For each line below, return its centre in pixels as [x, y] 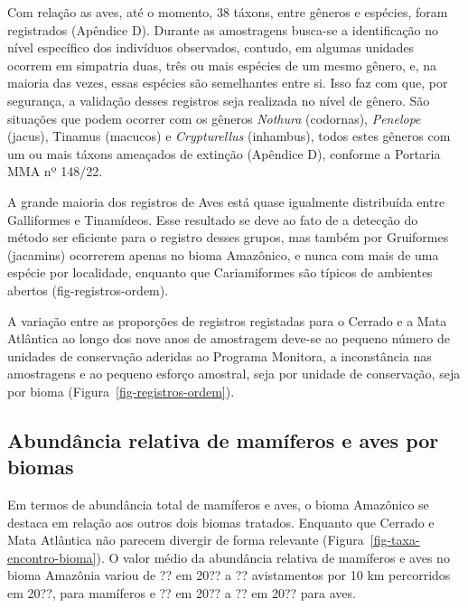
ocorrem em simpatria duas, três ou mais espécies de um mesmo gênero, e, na [222, 65]
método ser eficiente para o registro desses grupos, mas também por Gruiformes [228, 237]
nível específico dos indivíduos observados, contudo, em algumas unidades [211, 47]
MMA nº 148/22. [55, 171]
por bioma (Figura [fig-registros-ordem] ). [121, 391]
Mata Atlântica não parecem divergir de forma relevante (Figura [186, 540]
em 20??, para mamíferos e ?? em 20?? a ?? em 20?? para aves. [182, 593]
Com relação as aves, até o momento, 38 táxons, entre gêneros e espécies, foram [228, 12]
